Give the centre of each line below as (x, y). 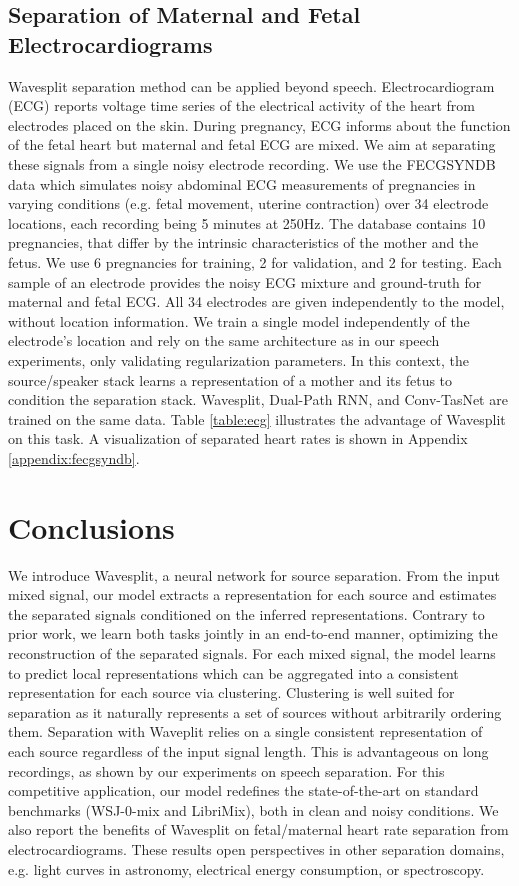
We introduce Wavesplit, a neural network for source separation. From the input (254, 574)
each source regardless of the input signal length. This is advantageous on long (248, 750)
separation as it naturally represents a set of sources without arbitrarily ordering (255, 711)
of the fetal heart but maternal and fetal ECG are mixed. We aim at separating (252, 144)
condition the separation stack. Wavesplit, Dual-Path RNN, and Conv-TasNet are (258, 399)
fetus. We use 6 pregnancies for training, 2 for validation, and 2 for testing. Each (255, 261)
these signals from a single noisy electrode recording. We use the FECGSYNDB (252, 163)
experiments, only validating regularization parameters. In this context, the (238, 359)
